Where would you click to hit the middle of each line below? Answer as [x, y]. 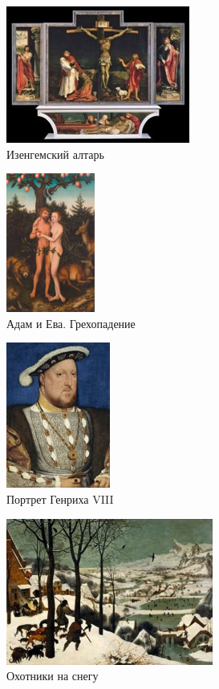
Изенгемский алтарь [55, 154]
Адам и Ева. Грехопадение [71, 323]
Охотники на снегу [53, 676]
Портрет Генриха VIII [60, 499]
